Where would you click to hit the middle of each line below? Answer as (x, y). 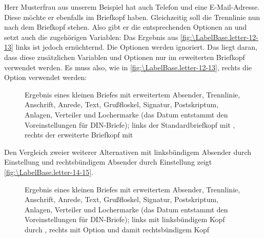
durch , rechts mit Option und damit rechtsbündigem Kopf (117, 229)
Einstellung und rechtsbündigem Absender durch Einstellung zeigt (108, 162)
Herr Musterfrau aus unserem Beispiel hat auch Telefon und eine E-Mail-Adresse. (132, 7)
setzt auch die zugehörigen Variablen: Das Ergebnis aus (91, 37)
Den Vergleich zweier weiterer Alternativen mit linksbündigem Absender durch (128, 152)
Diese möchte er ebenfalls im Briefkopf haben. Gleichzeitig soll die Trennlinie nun (132, 17)
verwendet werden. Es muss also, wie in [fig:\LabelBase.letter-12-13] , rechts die (128, 67)
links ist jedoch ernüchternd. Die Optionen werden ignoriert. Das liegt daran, (137, 47)
